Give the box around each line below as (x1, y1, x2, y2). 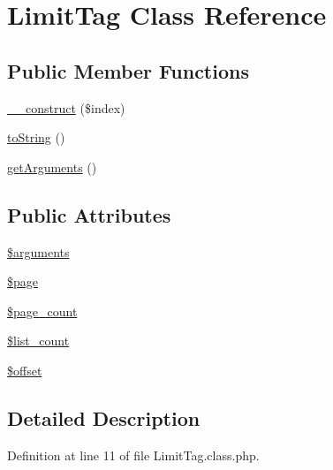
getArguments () (7, 157, 97, 176)
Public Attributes (7, 201, 171, 228)
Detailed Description (7, 404, 201, 431)
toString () (7, 128, 65, 147)
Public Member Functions (7, 57, 249, 84)
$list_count (7, 331, 70, 350)
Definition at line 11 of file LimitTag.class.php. (7, 445, 260, 464)
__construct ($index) (7, 98, 125, 117)
